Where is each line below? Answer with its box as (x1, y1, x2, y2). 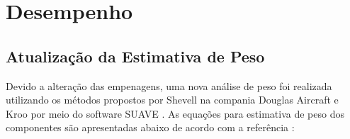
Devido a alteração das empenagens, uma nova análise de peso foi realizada (6, 78, 332, 93)
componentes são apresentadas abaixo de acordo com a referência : (6, 120, 295, 135)
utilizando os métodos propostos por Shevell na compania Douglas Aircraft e (6, 92, 339, 107)
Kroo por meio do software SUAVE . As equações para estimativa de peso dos (6, 106, 344, 121)
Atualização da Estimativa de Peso (6, 45, 265, 67)
